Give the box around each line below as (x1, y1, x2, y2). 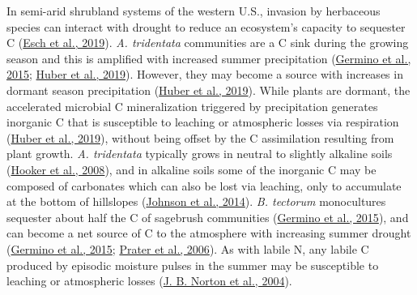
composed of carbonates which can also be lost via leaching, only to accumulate (6, 177, 402, 194)
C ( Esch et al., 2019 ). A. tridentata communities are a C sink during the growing (6, 34, 409, 51)
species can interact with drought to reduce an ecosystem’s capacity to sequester (6, 18, 406, 35)
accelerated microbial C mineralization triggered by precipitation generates (6, 97, 378, 114)
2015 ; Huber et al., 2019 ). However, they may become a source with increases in (6, 66, 403, 83)
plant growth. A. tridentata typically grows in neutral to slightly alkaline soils (6, 145, 393, 162)
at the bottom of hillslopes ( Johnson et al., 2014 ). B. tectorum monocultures (6, 193, 386, 210)
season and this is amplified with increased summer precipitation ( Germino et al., (6, 49, 411, 66)
